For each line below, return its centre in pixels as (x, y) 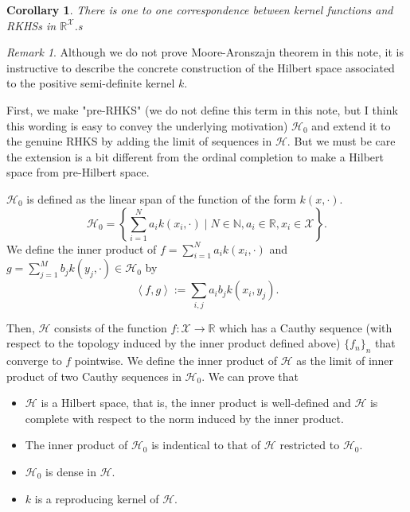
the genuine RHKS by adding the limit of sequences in (139, 141)
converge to (34, 361)
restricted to (310, 445)
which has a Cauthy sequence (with (306, 327)
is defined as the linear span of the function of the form (161, 198)
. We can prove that (250, 376)
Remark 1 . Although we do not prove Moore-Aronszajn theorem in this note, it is (205, 52)
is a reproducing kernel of (97, 498)
